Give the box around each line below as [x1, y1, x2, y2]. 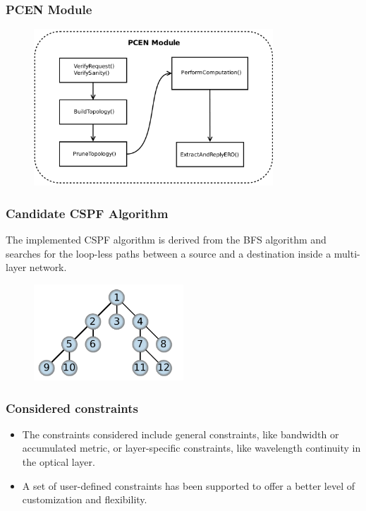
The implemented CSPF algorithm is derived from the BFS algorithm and [6, 232, 327, 247]
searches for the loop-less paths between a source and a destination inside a [6, 246, 331, 260]
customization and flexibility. [22, 492, 147, 507]
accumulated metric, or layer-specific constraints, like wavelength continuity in [22, 440, 361, 455]
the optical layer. [22, 455, 95, 469]
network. [29, 260, 67, 275]
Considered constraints [6, 399, 139, 416]
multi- [334, 246, 360, 260]
